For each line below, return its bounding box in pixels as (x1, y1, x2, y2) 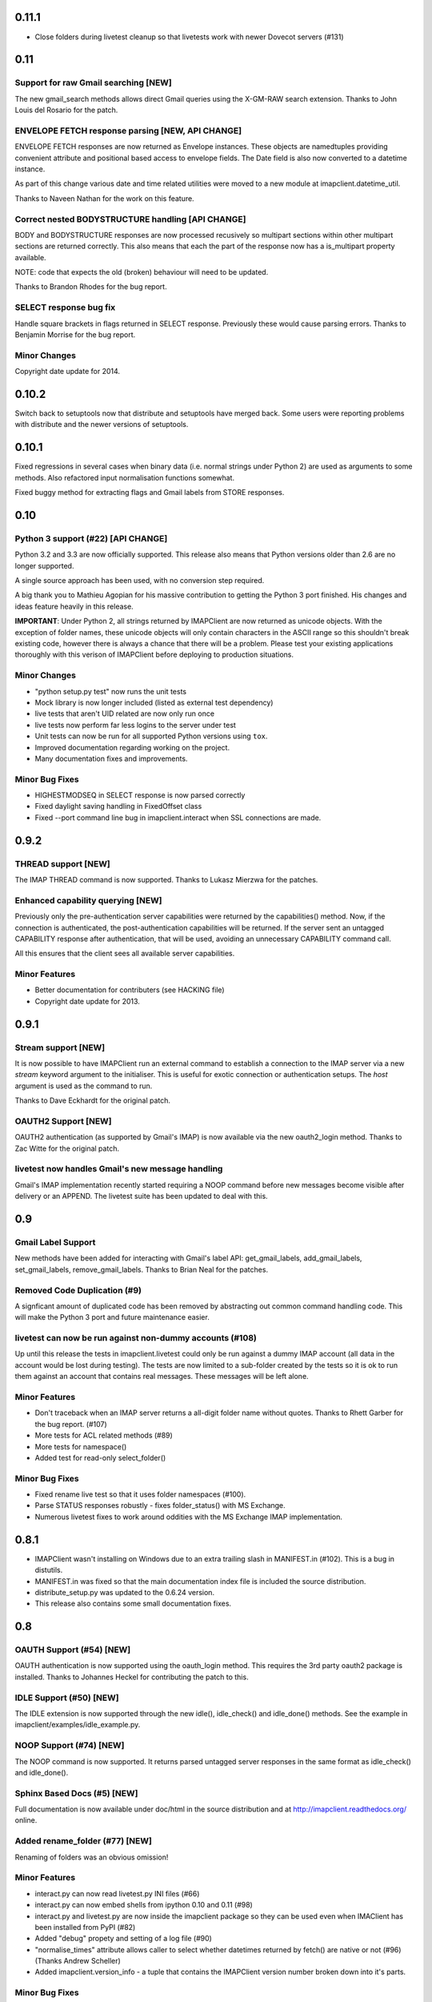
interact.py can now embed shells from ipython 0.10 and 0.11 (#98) (34, 1900, 254, 1910)
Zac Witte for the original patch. (14, 1144, 120, 1153)
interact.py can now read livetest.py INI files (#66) (34, 1888, 200, 1898)
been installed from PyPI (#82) (34, 1922, 136, 1932)
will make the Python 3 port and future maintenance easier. (14, 1313, 210, 1322)
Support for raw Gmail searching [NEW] (14, 77, 172, 88)
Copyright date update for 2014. (14, 367, 120, 376)
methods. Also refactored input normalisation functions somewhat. (14, 472, 235, 482)
